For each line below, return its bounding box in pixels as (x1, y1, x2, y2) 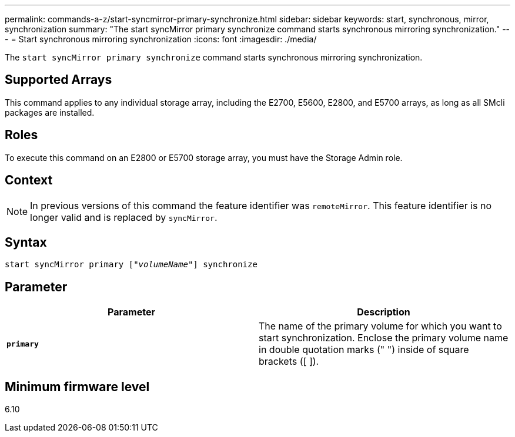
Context (5, 173, 53, 188)
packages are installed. (5, 107, 95, 117)
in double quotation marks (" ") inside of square (259, 344, 469, 356)
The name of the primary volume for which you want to (259, 320, 502, 332)
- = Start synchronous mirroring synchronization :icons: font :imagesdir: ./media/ (5, 34, 317, 44)
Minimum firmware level (5, 379, 150, 394)
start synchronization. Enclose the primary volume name (259, 332, 509, 344)
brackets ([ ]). (259, 355, 319, 368)
